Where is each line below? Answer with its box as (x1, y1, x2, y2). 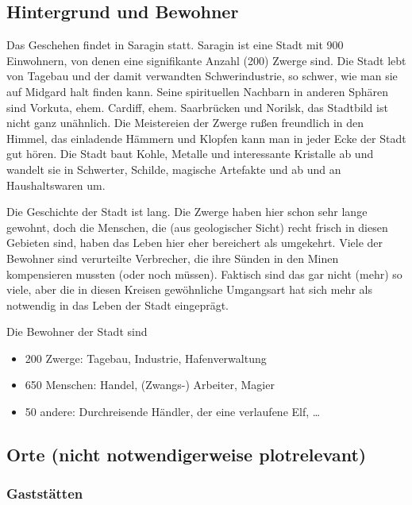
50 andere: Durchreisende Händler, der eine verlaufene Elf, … (25, 403, 321, 420)
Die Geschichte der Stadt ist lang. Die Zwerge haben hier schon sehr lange (6, 203, 368, 220)
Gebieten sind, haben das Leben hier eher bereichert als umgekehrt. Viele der (6, 234, 383, 251)
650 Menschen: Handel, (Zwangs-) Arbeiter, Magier (25, 376, 275, 393)
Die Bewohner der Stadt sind (6, 323, 148, 340)
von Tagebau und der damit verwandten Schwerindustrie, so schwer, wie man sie (6, 67, 398, 84)
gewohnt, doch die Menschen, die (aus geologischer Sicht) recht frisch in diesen (6, 218, 388, 235)
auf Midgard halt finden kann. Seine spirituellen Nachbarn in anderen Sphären (6, 83, 389, 99)
